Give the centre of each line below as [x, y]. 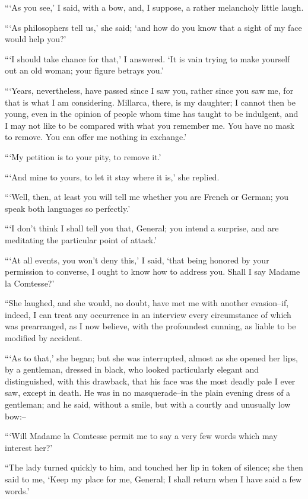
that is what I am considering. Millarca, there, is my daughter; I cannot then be [150, 102]
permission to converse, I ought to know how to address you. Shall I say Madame [153, 271]
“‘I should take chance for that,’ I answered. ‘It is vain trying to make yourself [147, 58]
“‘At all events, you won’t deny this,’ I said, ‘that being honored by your [137, 260]
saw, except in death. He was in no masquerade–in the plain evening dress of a [148, 392]
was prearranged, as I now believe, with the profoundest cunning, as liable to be [150, 326]
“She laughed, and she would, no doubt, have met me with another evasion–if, [147, 303]
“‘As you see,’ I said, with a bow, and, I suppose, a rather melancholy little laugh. [154, 7]
